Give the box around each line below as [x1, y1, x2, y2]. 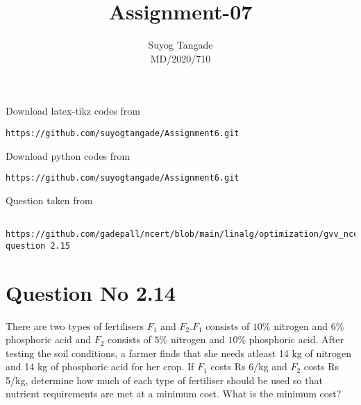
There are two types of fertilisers [6, 318, 144, 333]
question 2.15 [6, 240, 71, 251]
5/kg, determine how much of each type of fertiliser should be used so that [6, 372, 323, 387]
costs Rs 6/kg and [210, 359, 287, 374]
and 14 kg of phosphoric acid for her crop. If [6, 359, 194, 374]
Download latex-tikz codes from [6, 104, 140, 118]
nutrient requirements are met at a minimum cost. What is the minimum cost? [6, 386, 342, 401]
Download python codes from [6, 148, 131, 163]
